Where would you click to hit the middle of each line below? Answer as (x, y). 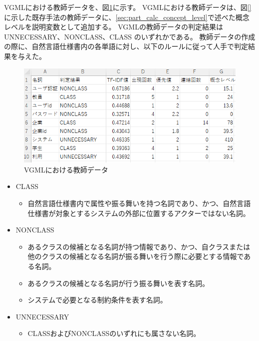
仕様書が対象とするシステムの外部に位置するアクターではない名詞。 (139, 213)
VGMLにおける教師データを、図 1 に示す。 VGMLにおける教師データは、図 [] (128, 7)
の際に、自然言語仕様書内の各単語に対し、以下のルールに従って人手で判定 (126, 46)
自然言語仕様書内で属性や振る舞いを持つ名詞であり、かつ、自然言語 (139, 203)
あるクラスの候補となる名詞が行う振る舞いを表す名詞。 (118, 283)
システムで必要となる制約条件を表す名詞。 (97, 300)
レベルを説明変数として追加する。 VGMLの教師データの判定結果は (114, 27)
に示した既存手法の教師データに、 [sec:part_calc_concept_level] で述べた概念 (127, 17)
